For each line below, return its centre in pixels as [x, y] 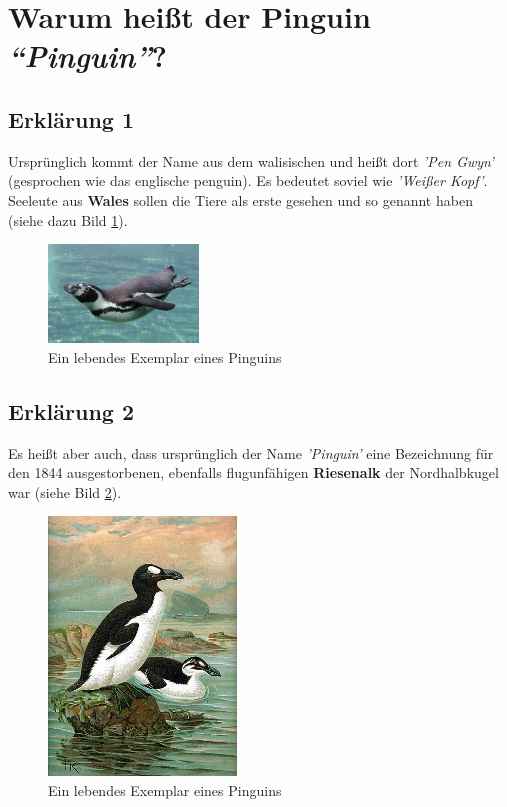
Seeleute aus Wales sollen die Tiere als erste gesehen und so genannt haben [240, 199]
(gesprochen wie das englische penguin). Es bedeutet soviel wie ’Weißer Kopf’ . [248, 180]
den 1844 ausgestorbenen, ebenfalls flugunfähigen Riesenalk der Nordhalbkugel [253, 472]
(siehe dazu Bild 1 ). [68, 219]
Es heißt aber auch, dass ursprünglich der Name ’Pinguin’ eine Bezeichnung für [251, 452]
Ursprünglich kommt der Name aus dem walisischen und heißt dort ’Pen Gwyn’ [251, 160]
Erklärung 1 [71, 118]
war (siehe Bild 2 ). [65, 491]
